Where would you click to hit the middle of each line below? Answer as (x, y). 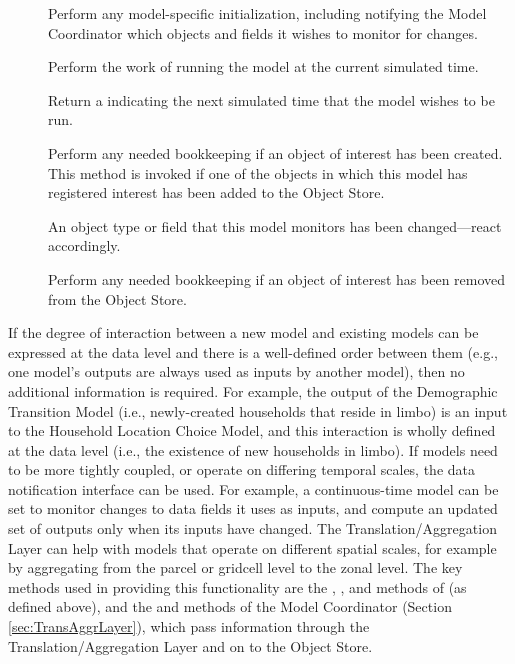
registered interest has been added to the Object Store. (216, 192)
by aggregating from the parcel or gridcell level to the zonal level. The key (235, 567)
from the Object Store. (117, 298)
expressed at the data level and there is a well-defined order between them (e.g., (253, 351)
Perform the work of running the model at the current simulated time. (263, 66)
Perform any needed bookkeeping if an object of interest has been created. (275, 152)
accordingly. (84, 245)
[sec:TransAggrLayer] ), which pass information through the (189, 626)
